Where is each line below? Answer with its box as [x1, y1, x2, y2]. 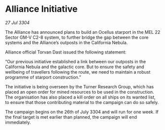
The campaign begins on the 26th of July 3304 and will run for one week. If [5, 109, 159, 115]
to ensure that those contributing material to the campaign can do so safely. [5, 99, 159, 105]
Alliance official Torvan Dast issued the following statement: [5, 49, 127, 55]
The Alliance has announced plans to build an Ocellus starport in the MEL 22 [5, 29, 161, 35]
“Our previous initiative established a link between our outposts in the [5, 58, 146, 64]
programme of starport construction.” [5, 74, 81, 80]
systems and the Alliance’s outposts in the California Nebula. [5, 39, 128, 45]
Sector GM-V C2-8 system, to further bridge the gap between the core [5, 34, 149, 40]
